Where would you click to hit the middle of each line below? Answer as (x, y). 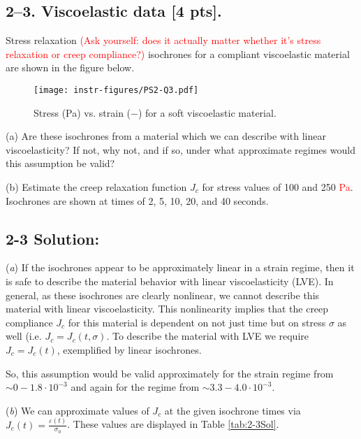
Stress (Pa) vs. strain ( (82, 112)
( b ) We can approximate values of (78, 410)
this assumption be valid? (60, 163)
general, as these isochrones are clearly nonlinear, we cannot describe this (163, 295)
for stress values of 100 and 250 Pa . (278, 187)
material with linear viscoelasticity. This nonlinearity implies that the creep (167, 309)
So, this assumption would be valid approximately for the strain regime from (170, 373)
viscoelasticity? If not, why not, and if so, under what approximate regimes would (180, 149)
